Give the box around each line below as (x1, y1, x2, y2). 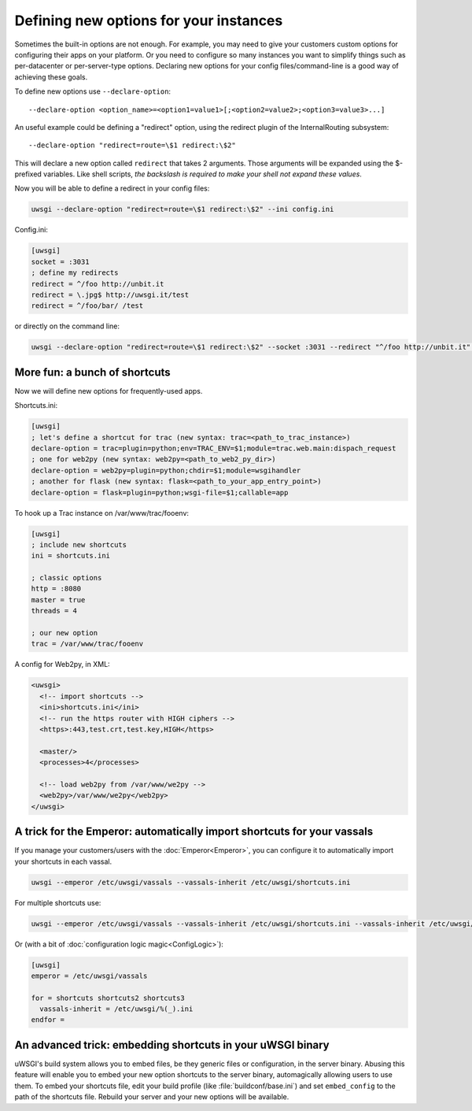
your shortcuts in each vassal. (14, 857, 112, 866)
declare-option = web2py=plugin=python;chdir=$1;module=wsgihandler (31, 465, 301, 475)
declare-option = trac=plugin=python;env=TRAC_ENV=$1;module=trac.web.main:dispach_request (31, 443, 396, 453)
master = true (31, 595, 86, 604)
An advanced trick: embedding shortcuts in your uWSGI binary (14, 1038, 330, 1051)
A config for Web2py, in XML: (14, 660, 110, 669)
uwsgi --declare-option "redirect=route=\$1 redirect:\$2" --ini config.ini (31, 205, 334, 214)
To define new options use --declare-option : (14, 87, 171, 96)
